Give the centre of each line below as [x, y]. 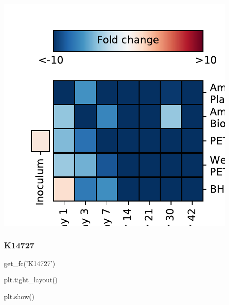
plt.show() [19, 296]
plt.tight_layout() [31, 280]
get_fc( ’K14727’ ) [30, 263]
